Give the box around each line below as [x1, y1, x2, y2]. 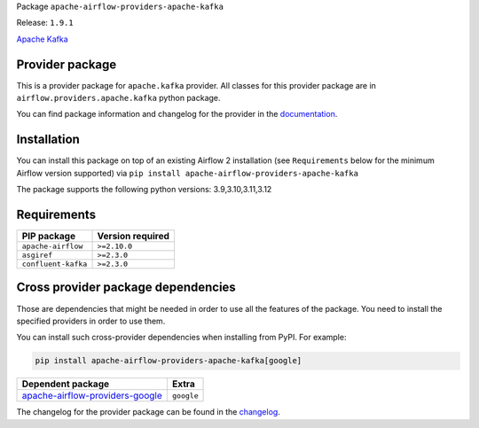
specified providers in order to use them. [16, 315, 166, 326]
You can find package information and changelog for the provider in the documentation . [16, 109, 338, 120]
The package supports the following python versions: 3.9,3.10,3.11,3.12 [16, 184, 272, 195]
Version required [97, 230, 170, 243]
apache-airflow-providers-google [21, 390, 163, 402]
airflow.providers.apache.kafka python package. [16, 93, 221, 104]
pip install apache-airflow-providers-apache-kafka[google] [35, 355, 302, 366]
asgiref [21, 251, 53, 261]
